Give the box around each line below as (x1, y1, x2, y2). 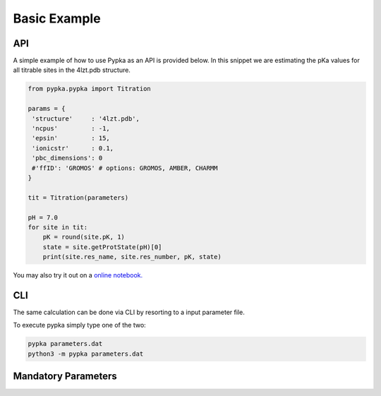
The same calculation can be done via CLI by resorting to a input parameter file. (13, 308, 245, 316)
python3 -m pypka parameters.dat (28, 349, 144, 358)
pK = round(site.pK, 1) (42, 233, 125, 241)
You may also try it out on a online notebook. (13, 271, 143, 280)
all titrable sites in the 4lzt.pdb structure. (13, 66, 131, 74)
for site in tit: (28, 223, 88, 231)
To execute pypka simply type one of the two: (13, 321, 146, 330)
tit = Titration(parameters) (28, 193, 129, 201)
